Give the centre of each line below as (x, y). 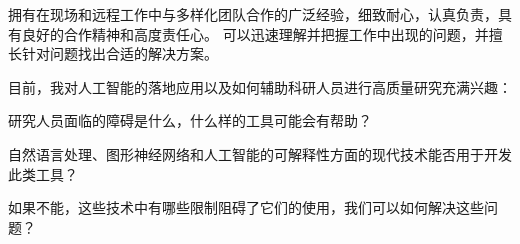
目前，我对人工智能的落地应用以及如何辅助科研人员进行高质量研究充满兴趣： (260, 86)
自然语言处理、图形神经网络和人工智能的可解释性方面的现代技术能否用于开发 (260, 153)
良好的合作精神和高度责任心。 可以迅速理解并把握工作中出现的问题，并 (255, 33)
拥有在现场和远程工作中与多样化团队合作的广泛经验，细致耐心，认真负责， (253, 14)
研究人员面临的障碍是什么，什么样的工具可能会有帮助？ (190, 120)
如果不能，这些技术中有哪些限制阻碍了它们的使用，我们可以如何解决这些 (246, 207)
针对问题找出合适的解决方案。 (119, 53)
